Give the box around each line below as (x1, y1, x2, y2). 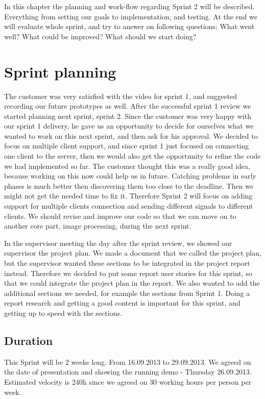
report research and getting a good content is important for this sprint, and (4, 297, 240, 308)
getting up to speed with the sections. (4, 307, 122, 318)
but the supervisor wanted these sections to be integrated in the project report (4, 258, 250, 268)
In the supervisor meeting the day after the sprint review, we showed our (4, 237, 232, 248)
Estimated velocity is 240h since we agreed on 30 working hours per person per (4, 376, 252, 387)
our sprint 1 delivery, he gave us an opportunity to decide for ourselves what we (4, 120, 254, 131)
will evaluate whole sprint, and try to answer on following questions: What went (4, 21, 255, 32)
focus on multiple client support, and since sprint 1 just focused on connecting (4, 140, 249, 151)
